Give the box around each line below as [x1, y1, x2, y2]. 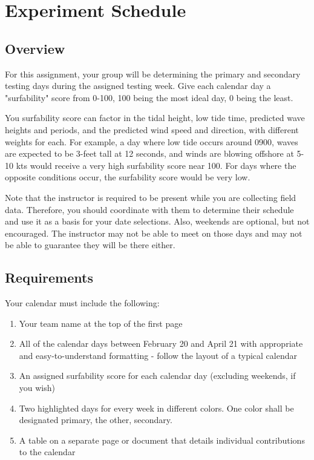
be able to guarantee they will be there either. [5, 238, 175, 251]
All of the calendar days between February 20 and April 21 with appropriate [19, 337, 303, 350]
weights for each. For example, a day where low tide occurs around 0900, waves [5, 135, 298, 148]
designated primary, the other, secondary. [19, 413, 172, 426]
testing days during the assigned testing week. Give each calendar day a [5, 79, 271, 92]
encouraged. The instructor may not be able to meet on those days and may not [5, 226, 303, 239]
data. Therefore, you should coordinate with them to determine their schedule [5, 203, 294, 215]
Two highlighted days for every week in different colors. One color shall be [19, 401, 294, 414]
